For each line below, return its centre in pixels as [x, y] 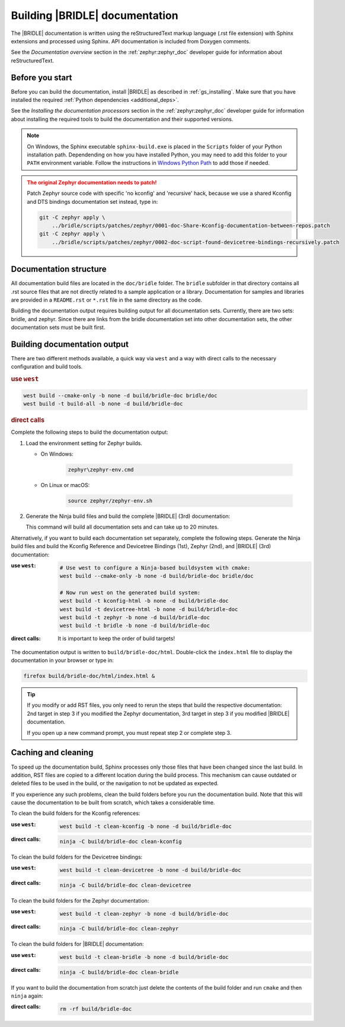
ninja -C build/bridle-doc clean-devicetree [125, 885]
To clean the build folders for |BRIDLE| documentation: [78, 944]
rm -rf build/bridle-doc [96, 1009]
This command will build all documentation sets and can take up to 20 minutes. [122, 527]
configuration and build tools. [47, 367]
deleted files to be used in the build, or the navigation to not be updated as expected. [115, 783]
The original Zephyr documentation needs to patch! [92, 182]
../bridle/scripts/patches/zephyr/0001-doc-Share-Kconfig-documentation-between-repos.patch [191, 225]
